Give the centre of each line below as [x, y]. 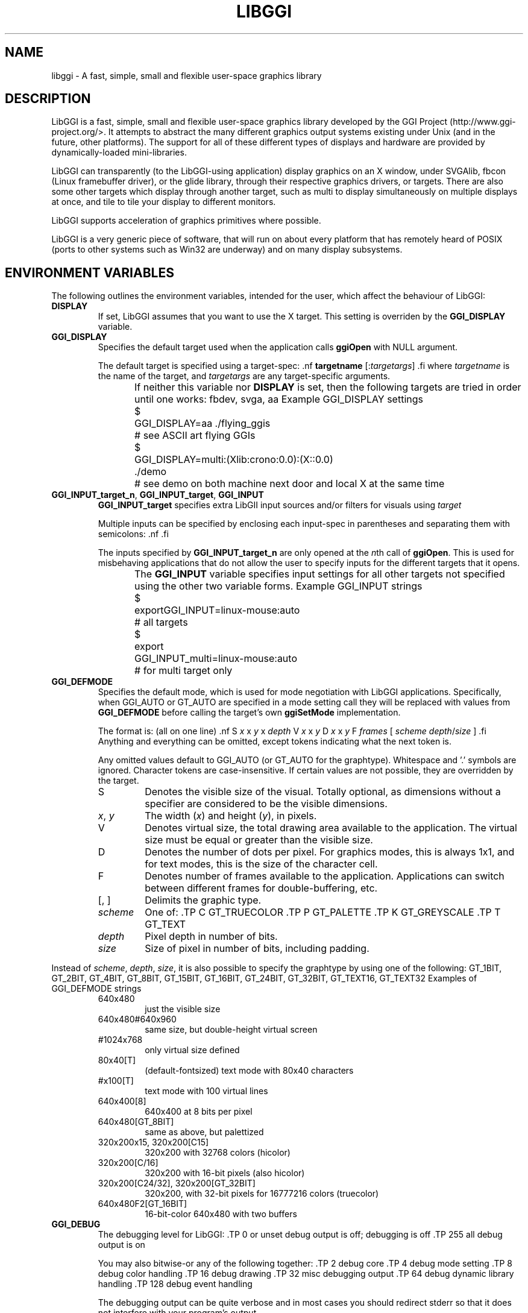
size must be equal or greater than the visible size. [259, 840]
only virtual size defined [192, 1050]
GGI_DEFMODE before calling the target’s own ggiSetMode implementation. [249, 713]
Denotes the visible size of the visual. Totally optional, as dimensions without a [323, 792]
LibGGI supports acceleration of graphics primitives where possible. [186, 221]
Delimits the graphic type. [203, 900]
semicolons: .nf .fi [133, 534]
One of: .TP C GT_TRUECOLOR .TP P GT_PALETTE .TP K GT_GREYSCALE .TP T [323, 912]
